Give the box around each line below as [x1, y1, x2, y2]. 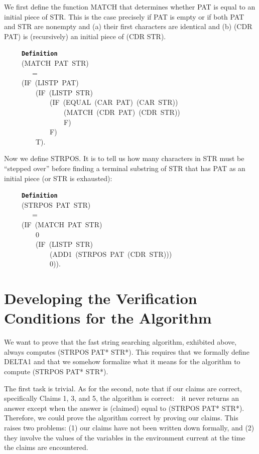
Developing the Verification [4, 288, 197, 309]
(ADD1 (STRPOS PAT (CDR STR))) [49, 248, 172, 259]
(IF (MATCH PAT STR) [21, 219, 102, 229]
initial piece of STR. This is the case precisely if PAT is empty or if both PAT [4, 11, 244, 22]
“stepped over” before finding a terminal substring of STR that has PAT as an [4, 163, 245, 173]
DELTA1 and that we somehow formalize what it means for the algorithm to [4, 356, 240, 367]
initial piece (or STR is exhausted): [4, 173, 112, 183]
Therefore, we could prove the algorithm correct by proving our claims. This [4, 412, 238, 423]
